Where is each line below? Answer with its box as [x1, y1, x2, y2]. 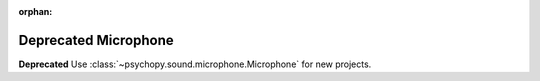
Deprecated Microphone [18, 31, 174, 49]
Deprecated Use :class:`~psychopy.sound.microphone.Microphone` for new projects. [18, 58, 372, 70]
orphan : [18, 6, 53, 17]
